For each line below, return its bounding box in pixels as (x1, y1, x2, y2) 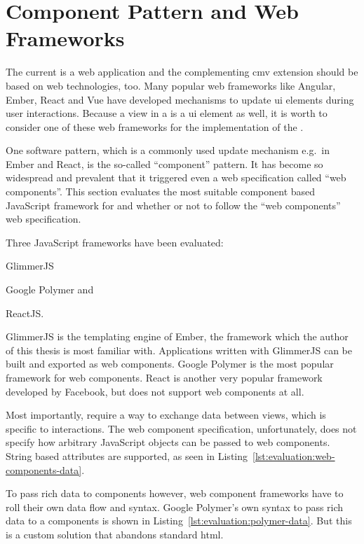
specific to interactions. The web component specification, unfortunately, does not (6, 421, 357, 435)
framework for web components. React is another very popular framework (6, 370, 323, 384)
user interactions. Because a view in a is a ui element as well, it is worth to (6, 106, 328, 120)
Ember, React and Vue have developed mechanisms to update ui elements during (6, 92, 354, 106)
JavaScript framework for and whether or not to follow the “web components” (6, 197, 341, 212)
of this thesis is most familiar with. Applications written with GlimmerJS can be (6, 342, 352, 357)
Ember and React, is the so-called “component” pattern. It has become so (6, 156, 323, 171)
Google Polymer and (6, 282, 94, 297)
